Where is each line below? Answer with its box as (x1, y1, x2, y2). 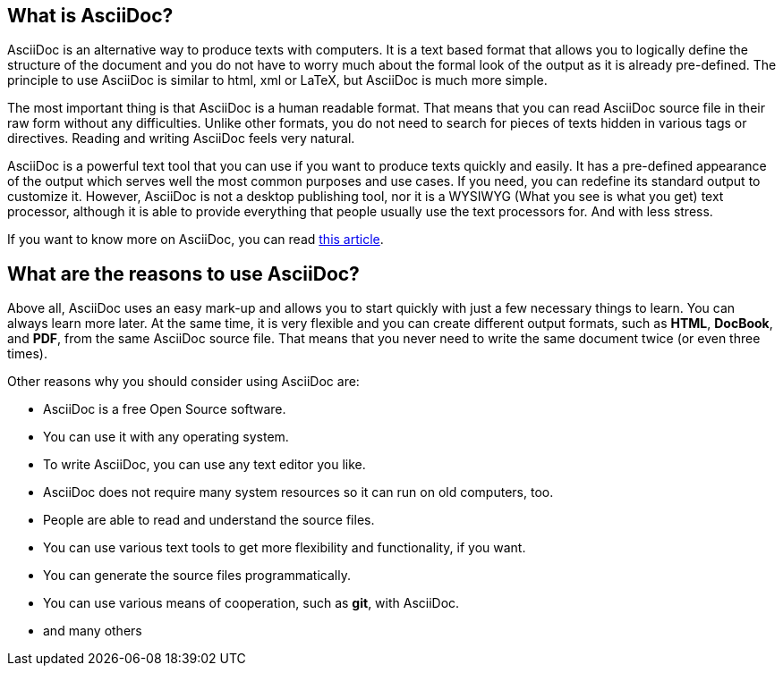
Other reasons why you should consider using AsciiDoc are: (7, 374, 360, 390)
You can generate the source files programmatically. (43, 568, 351, 584)
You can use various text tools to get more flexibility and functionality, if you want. (43, 540, 526, 556)
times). (7, 346, 47, 362)
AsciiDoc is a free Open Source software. (43, 401, 286, 417)
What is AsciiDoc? (7, 4, 174, 27)
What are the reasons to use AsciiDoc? (7, 262, 360, 285)
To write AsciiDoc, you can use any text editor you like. (43, 457, 366, 473)
